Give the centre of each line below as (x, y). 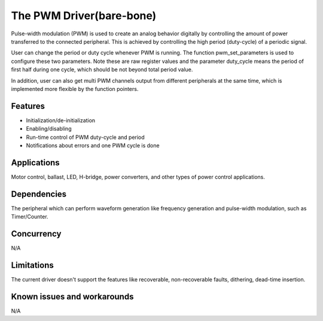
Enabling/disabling (49, 129)
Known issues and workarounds (72, 296)
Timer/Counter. (30, 217)
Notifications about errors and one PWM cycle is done (93, 145)
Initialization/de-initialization (61, 120)
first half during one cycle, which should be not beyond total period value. (102, 69)
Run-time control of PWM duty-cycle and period (85, 137)
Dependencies (39, 194)
